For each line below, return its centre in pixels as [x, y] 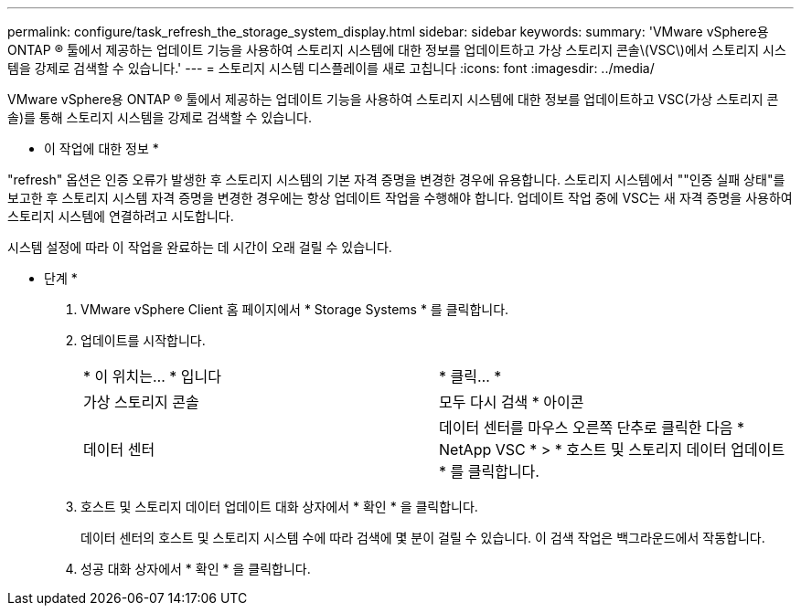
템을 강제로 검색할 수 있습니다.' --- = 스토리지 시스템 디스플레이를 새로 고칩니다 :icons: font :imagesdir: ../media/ [331, 68]
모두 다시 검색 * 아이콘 [512, 402]
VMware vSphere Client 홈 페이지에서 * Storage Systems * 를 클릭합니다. [295, 309]
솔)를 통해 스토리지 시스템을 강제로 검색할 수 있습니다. [160, 117]
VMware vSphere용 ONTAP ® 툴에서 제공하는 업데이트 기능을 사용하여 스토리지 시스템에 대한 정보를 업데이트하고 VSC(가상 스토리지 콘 [393, 99]
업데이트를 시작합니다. [143, 340]
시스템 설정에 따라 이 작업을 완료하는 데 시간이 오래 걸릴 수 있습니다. [200, 247]
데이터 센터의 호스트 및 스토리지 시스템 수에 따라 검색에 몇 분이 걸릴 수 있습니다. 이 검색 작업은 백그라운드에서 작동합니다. [423, 538]
